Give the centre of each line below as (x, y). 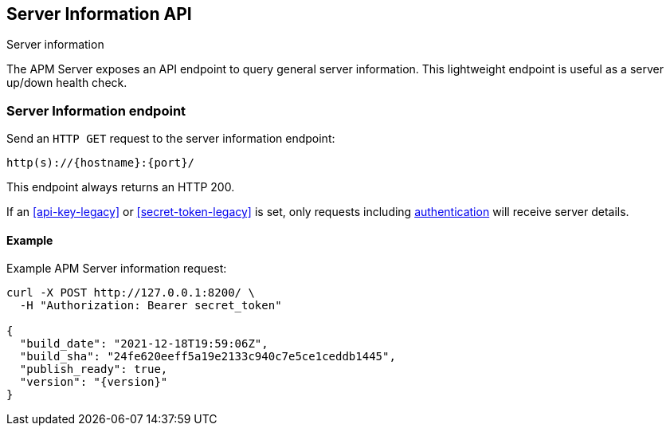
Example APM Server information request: (117, 269)
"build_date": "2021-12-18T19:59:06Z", (144, 344)
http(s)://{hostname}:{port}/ (101, 163)
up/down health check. (67, 83)
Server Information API (99, 14)
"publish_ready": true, (94, 369)
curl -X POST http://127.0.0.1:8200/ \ (131, 293)
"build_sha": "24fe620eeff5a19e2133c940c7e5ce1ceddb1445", (208, 357)
